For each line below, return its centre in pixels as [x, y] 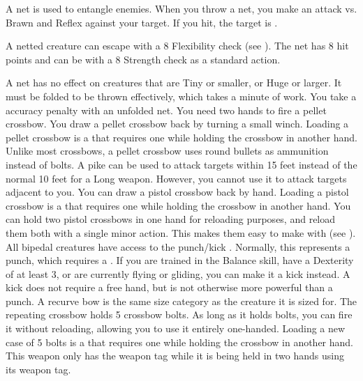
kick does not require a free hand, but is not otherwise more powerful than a [169, 287]
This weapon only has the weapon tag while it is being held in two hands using [175, 356]
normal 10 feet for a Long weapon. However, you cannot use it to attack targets [176, 178]
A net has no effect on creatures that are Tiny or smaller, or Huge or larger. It [174, 83]
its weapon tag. [38, 369]
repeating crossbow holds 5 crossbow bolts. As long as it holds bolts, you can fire [179, 314]
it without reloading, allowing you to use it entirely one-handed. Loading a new [176, 328]
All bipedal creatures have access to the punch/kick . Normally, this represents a [178, 246]
